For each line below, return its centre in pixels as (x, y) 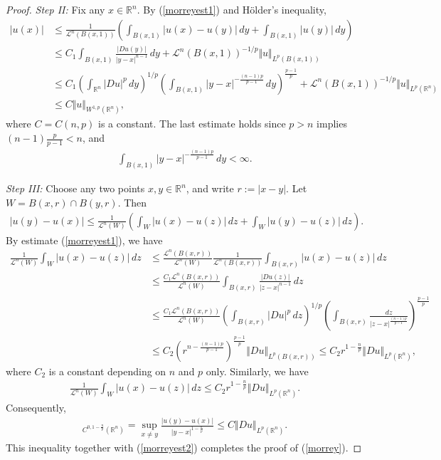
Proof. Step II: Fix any (55, 9)
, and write (210, 188)
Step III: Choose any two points (75, 188)
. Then (132, 202)
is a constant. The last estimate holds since (192, 124)
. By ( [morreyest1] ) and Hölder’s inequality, (232, 9)
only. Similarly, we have (257, 371)
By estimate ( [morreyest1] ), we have (84, 240)
